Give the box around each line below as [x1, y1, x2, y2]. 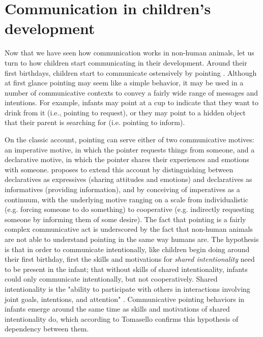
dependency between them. [5, 323, 89, 334]
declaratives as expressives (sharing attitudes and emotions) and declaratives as [5, 174, 252, 185]
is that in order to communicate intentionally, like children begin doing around [5, 243, 250, 254]
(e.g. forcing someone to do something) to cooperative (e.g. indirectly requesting [5, 204, 254, 215]
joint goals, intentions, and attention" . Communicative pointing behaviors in [5, 293, 245, 304]
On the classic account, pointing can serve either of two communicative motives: [5, 134, 254, 145]
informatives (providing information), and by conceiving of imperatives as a [5, 184, 240, 195]
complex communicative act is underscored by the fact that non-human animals [5, 224, 253, 234]
